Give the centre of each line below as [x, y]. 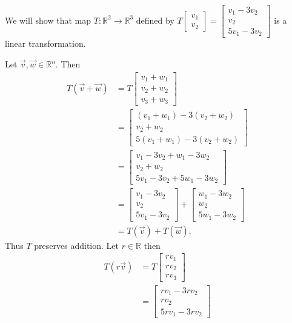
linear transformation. [45, 43]
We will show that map [48, 20]
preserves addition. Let [76, 245]
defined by [155, 20]
